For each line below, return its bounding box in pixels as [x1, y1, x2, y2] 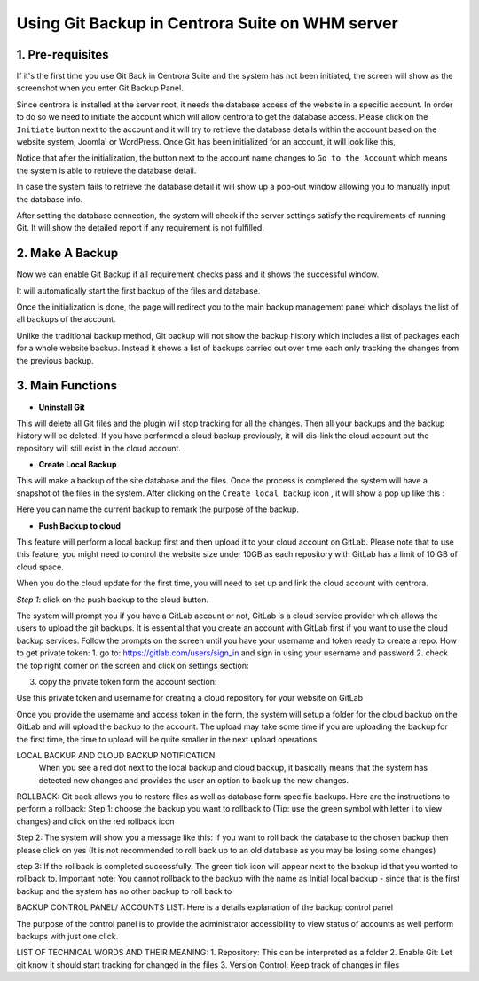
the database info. [16, 193, 83, 204]
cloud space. [16, 561, 64, 572]
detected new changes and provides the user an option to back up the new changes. [38, 774, 349, 785]
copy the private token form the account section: [38, 676, 217, 687]
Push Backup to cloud [38, 520, 122, 531]
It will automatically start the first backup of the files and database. [16, 285, 261, 296]
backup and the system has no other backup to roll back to [16, 885, 232, 896]
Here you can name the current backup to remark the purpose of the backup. [16, 504, 299, 514]
